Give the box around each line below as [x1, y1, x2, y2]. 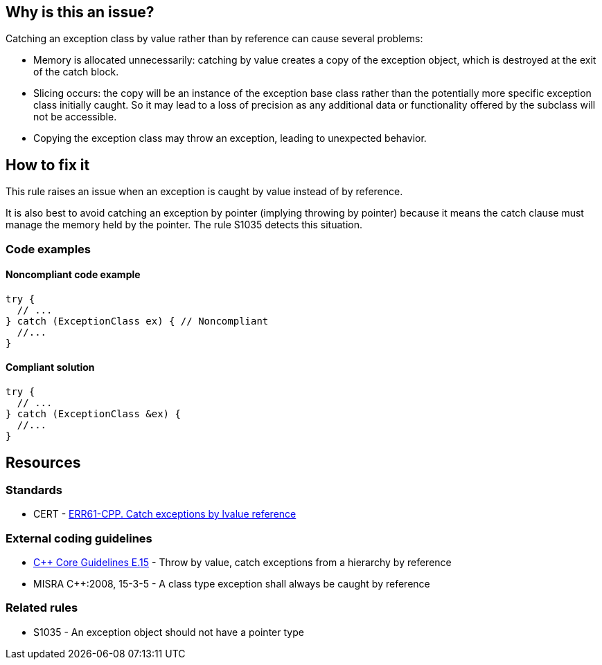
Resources [6, 453, 81, 471]
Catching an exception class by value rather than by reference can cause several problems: [6, 33, 423, 45]
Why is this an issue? [6, 3, 154, 21]
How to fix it [6, 156, 90, 174]
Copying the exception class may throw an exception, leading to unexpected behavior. [33, 132, 427, 145]
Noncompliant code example [6, 268, 141, 281]
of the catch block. [33, 66, 119, 78]
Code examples [6, 242, 91, 256]
